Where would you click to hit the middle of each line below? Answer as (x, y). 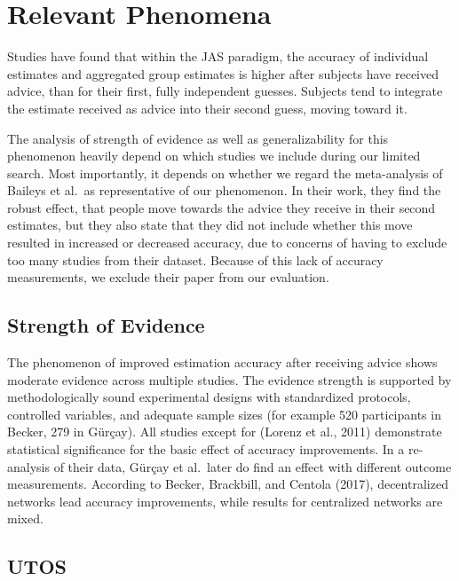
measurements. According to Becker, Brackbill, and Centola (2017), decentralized (228, 484)
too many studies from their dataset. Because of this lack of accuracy (195, 259)
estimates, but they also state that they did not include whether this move (210, 225)
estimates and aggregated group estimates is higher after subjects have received (223, 73)
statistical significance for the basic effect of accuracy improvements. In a (206, 449)
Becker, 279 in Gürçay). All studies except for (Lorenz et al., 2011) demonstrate (225, 432)
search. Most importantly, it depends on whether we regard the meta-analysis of (225, 173)
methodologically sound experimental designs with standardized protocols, (209, 397)
